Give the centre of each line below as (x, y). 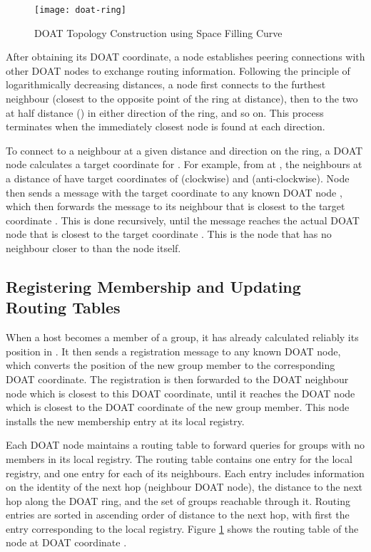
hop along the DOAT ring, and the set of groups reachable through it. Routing (178, 500)
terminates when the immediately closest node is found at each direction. (166, 126)
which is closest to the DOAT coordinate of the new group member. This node (178, 407)
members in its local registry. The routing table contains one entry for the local (179, 458)
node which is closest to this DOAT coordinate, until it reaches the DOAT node (181, 393)
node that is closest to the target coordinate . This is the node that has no (169, 234)
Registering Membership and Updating (153, 286)
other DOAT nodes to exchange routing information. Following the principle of (178, 70)
